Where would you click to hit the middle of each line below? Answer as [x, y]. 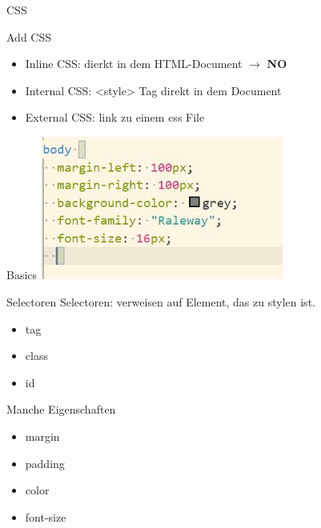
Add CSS [29, 36]
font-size [46, 516]
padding [45, 463]
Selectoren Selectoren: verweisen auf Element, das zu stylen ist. [161, 302]
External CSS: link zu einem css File [115, 117]
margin [42, 436]
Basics [22, 275]
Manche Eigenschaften [61, 409]
